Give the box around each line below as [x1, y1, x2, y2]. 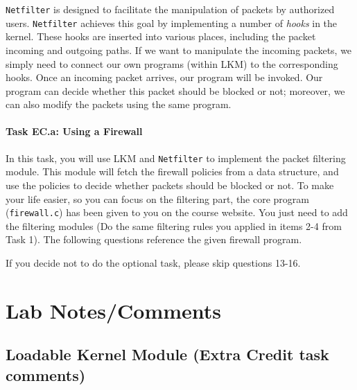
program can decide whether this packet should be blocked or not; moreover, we [6, 83, 345, 98]
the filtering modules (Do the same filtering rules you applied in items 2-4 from [6, 218, 342, 233]
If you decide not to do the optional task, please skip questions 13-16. [6, 255, 301, 269]
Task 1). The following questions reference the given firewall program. [6, 232, 302, 247]
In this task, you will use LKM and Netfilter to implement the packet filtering [6, 150, 346, 165]
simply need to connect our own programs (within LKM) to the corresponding [6, 56, 338, 71]
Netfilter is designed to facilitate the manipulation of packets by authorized [6, 2, 335, 16]
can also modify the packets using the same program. [6, 97, 232, 112]
